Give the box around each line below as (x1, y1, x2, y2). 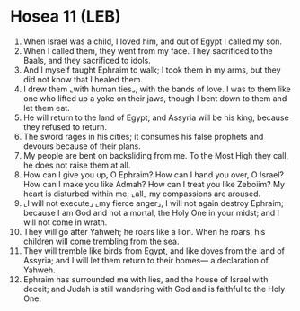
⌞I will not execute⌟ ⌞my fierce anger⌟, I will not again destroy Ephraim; (22, 197, 284, 208)
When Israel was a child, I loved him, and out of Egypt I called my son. (22, 36, 282, 47)
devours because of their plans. (22, 141, 142, 151)
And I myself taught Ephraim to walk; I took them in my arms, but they (22, 65, 281, 75)
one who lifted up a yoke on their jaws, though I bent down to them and (22, 92, 287, 104)
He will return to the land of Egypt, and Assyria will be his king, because (22, 112, 290, 123)
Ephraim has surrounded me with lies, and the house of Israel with (22, 273, 269, 284)
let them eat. (22, 102, 70, 113)
